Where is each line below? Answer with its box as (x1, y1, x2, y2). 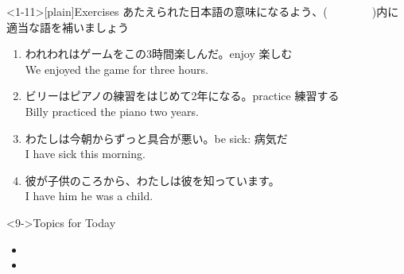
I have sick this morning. (25, 145, 146, 162)
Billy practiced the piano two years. (25, 102, 199, 119)
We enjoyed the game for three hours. (25, 60, 208, 77)
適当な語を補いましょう (6, 18, 129, 35)
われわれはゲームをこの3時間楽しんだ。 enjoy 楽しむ (25, 45, 293, 62)
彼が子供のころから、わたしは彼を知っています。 (25, 172, 280, 188)
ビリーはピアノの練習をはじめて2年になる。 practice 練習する (25, 87, 340, 104)
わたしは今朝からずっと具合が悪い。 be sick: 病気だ (25, 129, 288, 146)
